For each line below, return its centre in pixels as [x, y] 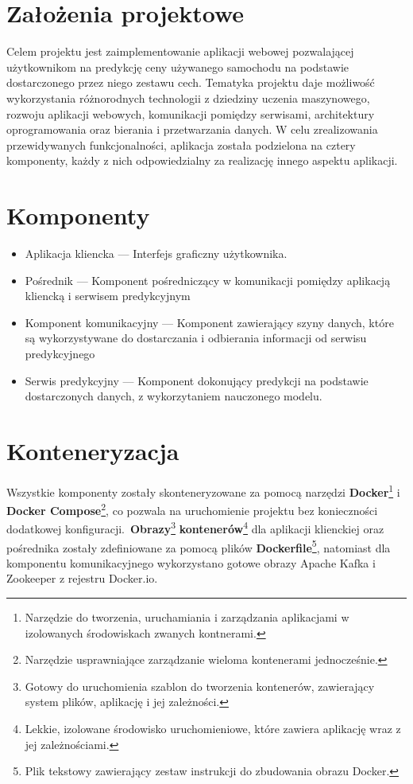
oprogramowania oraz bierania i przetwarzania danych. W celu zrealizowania [192, 129]
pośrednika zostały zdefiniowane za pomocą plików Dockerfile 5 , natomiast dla [199, 546]
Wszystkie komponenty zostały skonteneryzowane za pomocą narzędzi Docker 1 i [203, 490]
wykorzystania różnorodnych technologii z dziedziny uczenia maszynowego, [188, 98]
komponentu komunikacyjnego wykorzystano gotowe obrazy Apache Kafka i [191, 562]
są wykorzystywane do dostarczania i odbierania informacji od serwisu [196, 338]
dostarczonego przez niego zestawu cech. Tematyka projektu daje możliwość [191, 82]
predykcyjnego [60, 353]
